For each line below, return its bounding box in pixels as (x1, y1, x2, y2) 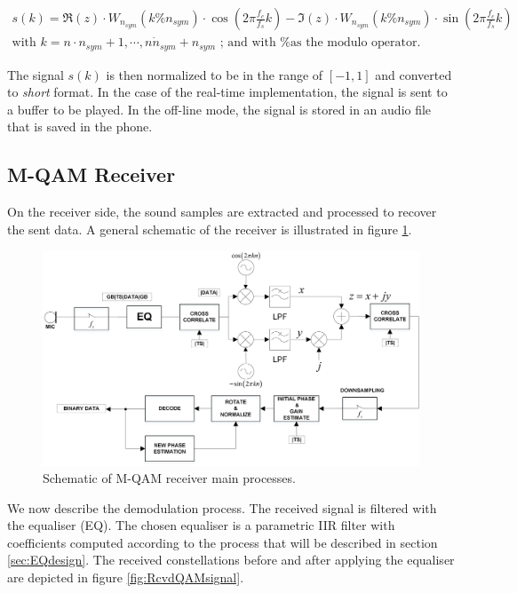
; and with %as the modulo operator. (219, 36, 421, 50)
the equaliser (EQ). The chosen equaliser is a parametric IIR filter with (7, 516, 395, 534)
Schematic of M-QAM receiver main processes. (43, 469, 296, 487)
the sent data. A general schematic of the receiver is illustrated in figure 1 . (7, 219, 412, 238)
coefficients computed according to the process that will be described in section (7, 533, 438, 551)
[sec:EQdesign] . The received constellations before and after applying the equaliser (7, 550, 455, 569)
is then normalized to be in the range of (106, 65, 323, 83)
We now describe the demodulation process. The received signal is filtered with (7, 498, 437, 517)
